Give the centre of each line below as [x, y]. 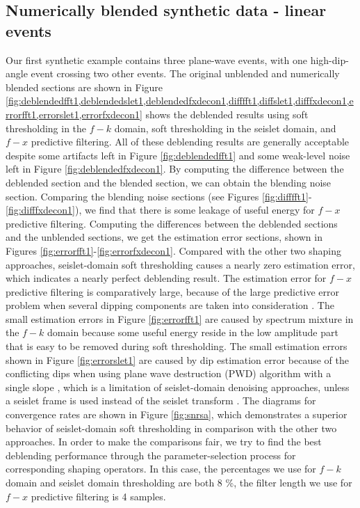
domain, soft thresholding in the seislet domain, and [225, 128]
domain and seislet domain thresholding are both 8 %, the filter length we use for [179, 482]
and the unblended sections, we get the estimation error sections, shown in [164, 237]
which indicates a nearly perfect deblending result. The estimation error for [166, 278]
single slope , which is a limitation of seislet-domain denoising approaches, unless [178, 387]
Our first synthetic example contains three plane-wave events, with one [156, 59]
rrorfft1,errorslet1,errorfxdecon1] [74, 114]
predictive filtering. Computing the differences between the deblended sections [172, 223]
